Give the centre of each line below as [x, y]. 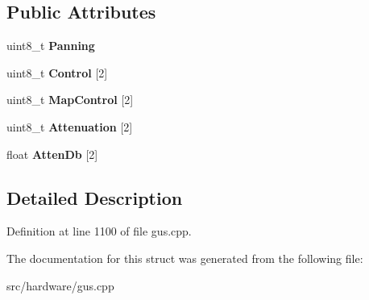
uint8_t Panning [51, 46]
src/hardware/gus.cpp [60, 285]
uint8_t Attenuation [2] [70, 126]
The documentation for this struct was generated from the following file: [185, 258]
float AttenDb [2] [52, 154]
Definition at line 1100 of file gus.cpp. [99, 231]
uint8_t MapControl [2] [70, 100]
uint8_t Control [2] [57, 72]
